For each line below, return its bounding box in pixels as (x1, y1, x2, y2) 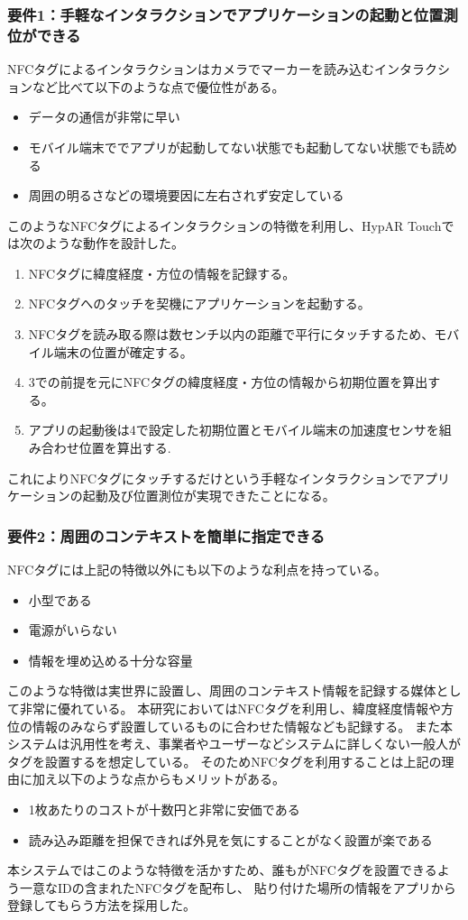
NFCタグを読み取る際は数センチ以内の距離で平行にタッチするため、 (28, 325, 435, 344)
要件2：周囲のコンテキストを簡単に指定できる (7, 524, 326, 547)
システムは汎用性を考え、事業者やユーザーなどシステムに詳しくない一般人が (7, 734, 461, 753)
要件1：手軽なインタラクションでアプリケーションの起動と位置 (7, 3, 444, 25)
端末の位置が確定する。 (53, 342, 193, 361)
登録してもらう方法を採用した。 (7, 896, 196, 915)
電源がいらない (28, 621, 117, 639)
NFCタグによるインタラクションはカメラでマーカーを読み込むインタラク (7, 60, 437, 78)
